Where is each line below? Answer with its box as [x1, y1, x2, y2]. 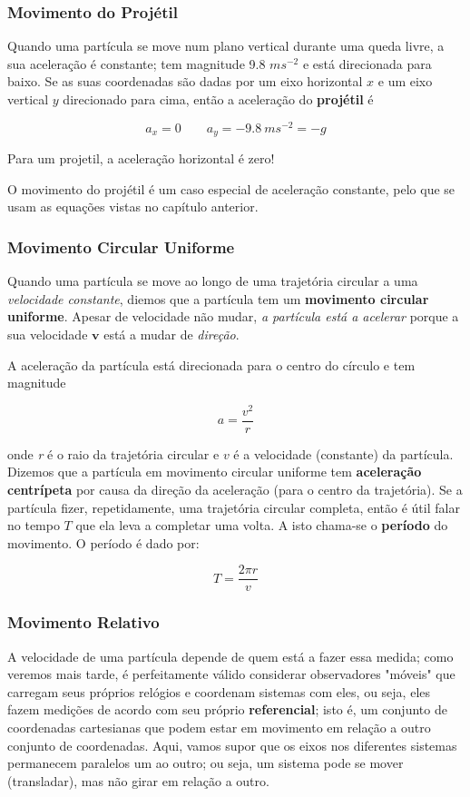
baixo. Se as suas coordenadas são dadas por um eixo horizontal [7, 72, 363, 91]
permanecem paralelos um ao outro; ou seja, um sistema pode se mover [7, 753, 404, 772]
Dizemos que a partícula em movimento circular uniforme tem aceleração [7, 462, 422, 481]
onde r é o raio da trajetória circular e [7, 444, 220, 463]
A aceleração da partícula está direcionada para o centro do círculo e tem [7, 355, 416, 374]
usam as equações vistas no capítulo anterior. [7, 197, 259, 216]
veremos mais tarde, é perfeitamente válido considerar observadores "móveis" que [7, 664, 455, 684]
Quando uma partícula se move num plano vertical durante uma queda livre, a [7, 36, 445, 55]
